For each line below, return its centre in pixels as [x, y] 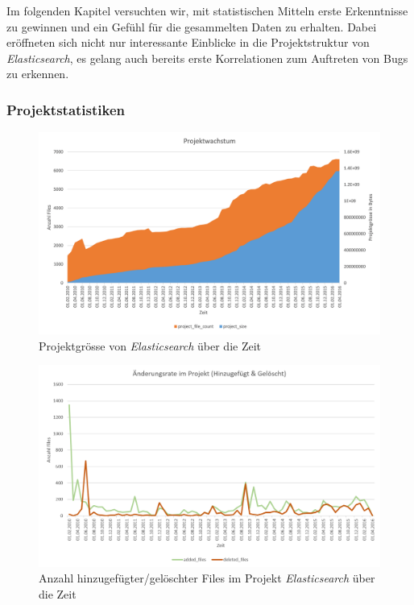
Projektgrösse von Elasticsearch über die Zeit [150, 345]
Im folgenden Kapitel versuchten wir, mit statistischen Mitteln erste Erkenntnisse [207, 10]
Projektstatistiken [66, 109]
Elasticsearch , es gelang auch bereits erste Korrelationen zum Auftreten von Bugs [207, 58]
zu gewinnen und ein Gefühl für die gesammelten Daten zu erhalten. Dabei [192, 26]
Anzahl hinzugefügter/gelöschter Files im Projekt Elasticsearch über [207, 578]
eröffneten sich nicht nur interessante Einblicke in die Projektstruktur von [188, 42]
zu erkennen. [38, 74]
